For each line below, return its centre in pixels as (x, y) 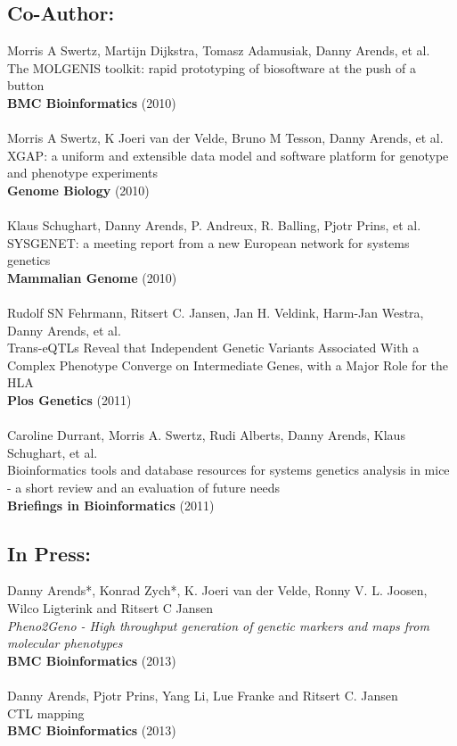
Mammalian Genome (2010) (92, 277)
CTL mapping (46, 713)
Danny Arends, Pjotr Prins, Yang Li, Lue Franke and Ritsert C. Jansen (203, 695)
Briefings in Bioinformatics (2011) (111, 505)
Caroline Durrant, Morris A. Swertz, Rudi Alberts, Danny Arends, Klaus (206, 435)
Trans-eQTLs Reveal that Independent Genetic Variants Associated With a (213, 348)
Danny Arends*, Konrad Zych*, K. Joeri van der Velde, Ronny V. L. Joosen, (217, 590)
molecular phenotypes (65, 643)
